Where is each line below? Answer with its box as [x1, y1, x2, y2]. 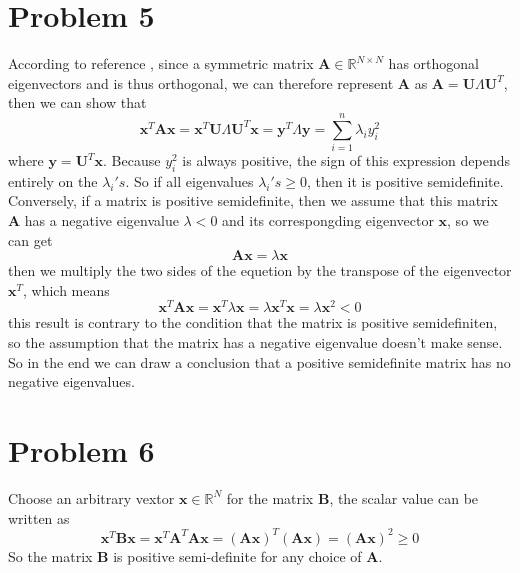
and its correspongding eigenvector [222, 210, 434, 231]
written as [8, 507, 70, 528]
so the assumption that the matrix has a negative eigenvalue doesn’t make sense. [8, 332, 503, 353]
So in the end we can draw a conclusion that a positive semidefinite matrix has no [8, 351, 511, 372]
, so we [447, 210, 489, 231]
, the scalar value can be [329, 487, 479, 508]
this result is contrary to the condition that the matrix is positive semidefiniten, [8, 312, 498, 333]
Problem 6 [8, 430, 155, 471]
